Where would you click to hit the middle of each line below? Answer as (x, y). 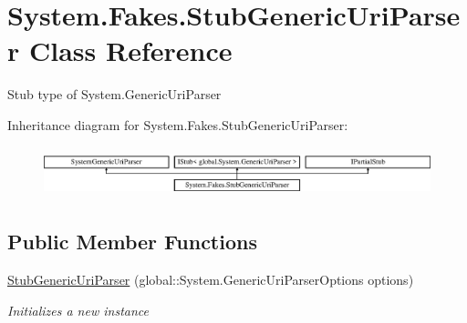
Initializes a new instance (78, 310)
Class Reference (130, 50)
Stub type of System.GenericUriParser (114, 94)
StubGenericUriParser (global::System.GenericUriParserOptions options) (211, 280)
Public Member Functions (132, 242)
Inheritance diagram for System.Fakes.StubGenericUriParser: (178, 124)
